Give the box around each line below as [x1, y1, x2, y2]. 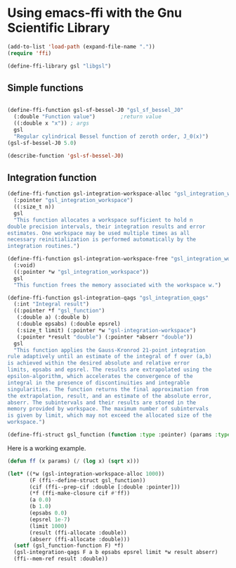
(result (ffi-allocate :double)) [29, 529, 128, 536]
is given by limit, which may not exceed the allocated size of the [7, 412, 212, 419]
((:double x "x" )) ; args [13, 120, 90, 127]
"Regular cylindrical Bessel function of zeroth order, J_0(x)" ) [13, 132, 209, 140]
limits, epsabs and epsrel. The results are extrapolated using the [7, 366, 212, 374]
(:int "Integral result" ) [13, 301, 90, 308]
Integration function [7, 171, 97, 184]
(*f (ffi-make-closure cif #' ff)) [29, 490, 131, 497]
